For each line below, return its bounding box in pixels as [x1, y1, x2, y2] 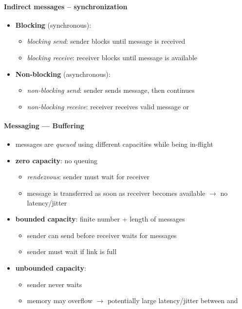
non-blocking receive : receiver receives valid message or [27, 101, 189, 111]
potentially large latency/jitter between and [107, 295, 238, 306]
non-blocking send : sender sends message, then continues [27, 85, 195, 95]
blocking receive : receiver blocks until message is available [27, 52, 198, 62]
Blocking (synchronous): [15, 19, 92, 30]
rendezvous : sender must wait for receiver [27, 172, 150, 182]
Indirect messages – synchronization [4, 1, 128, 11]
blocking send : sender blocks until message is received [27, 36, 186, 46]
